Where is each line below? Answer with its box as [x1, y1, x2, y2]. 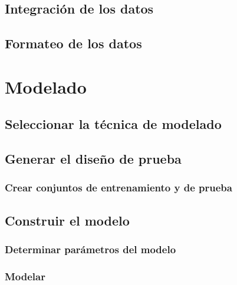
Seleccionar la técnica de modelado [5, 115, 222, 133]
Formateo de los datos [5, 34, 142, 52]
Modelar [5, 269, 45, 283]
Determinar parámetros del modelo [5, 242, 176, 257]
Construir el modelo [5, 211, 130, 229]
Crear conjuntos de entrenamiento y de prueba [5, 180, 232, 195]
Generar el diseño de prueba [5, 150, 182, 168]
